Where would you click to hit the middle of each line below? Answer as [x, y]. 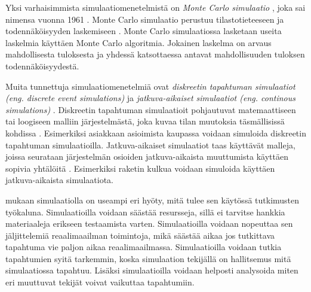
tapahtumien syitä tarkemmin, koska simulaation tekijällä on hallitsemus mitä [148, 258]
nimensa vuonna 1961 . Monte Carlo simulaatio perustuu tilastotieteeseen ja [145, 19]
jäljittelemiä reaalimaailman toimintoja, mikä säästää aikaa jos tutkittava [140, 235]
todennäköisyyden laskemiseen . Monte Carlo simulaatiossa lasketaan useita [144, 31]
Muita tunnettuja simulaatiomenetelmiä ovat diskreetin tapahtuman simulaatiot [150, 86]
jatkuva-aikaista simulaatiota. [60, 180]
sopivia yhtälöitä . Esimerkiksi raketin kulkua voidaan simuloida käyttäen [140, 168]
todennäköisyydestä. [42, 66]
